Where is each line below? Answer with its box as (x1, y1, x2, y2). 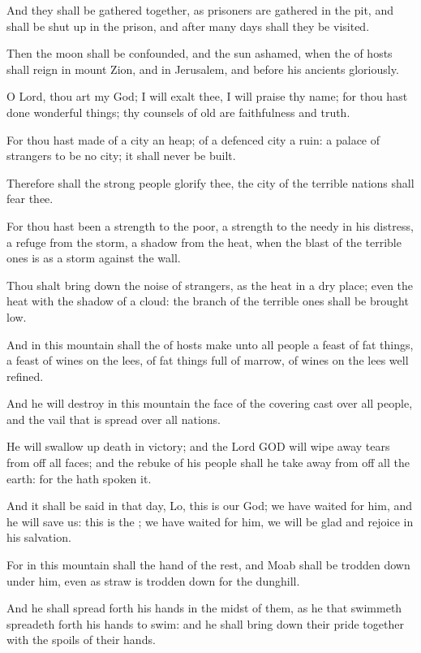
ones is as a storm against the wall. (6, 249, 181, 266)
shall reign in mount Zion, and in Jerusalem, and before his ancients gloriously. (6, 60, 399, 77)
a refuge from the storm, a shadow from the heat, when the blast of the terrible (6, 233, 402, 250)
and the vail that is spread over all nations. (6, 410, 221, 427)
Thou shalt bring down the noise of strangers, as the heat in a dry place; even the (6, 276, 414, 293)
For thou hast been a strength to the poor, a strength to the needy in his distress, (6, 217, 414, 234)
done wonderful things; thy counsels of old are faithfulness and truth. (6, 103, 350, 120)
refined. (6, 367, 44, 384)
